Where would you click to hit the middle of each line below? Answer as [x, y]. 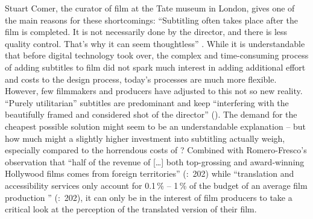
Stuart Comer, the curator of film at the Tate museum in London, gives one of [150, 8]
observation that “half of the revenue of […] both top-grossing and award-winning [155, 161]
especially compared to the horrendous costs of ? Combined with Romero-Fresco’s [156, 150]
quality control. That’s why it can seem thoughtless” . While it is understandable [155, 43]
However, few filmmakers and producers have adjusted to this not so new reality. [154, 91]
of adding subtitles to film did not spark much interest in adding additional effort [155, 67]
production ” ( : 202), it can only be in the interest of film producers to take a [149, 197]
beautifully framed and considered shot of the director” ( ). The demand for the [151, 114]
